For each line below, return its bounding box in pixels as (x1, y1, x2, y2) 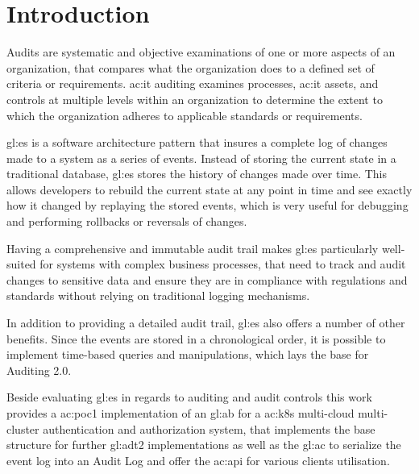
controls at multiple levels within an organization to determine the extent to (6, 90, 383, 107)
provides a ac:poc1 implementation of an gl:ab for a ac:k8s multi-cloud (6, 405, 355, 421)
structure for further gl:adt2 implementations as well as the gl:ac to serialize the (6, 436, 401, 453)
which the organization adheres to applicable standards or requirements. (6, 106, 363, 123)
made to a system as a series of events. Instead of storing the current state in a (6, 149, 396, 166)
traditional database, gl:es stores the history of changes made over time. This (6, 165, 388, 182)
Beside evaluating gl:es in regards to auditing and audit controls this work (6, 389, 372, 405)
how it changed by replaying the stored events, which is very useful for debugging (6, 197, 409, 214)
